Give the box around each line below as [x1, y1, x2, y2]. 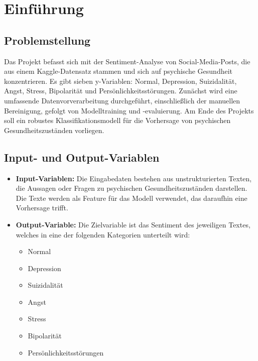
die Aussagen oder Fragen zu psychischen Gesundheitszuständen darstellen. [16, 183, 247, 193]
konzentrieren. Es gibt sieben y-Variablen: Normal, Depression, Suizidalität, [4, 75, 237, 86]
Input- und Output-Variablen [4, 149, 160, 165]
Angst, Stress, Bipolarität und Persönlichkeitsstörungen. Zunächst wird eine [4, 85, 237, 96]
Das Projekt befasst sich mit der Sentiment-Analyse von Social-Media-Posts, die [4, 56, 250, 66]
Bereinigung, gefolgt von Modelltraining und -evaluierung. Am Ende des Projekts [4, 105, 254, 115]
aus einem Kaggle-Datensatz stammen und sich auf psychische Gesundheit [4, 66, 233, 76]
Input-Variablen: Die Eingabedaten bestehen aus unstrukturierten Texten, [16, 173, 252, 183]
